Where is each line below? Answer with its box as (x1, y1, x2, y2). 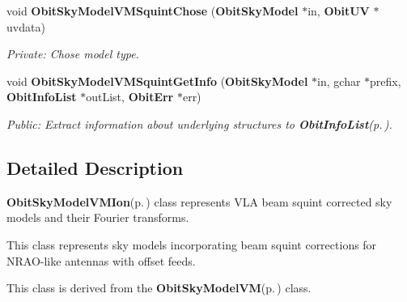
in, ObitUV (307, 2, 370, 19)
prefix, (370, 72, 401, 89)
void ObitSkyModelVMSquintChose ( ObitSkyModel (6, 2, 299, 19)
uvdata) (6, 18, 45, 35)
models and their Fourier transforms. (6, 209, 189, 226)
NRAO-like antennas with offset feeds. (6, 252, 196, 269)
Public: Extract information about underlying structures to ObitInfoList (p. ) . (6, 115, 392, 132)
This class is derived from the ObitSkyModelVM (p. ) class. (6, 279, 312, 296)
